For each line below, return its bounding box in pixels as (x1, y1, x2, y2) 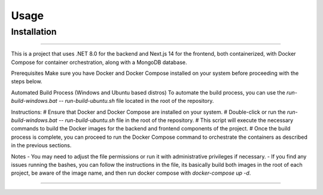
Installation (11, 26, 57, 37)
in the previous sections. (11, 142, 72, 149)
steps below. (11, 78, 42, 85)
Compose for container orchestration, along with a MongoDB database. (11, 59, 187, 66)
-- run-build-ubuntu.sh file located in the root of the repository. (59, 97, 214, 105)
